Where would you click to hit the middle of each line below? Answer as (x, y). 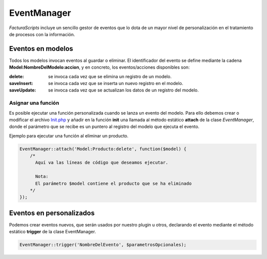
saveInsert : (21, 84)
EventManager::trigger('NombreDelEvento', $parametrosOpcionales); (103, 245)
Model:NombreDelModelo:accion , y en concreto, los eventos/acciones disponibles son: (99, 67)
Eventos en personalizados (52, 213)
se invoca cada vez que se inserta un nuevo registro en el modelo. (116, 84)
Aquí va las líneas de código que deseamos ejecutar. (102, 163)
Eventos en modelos (41, 49)
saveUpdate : (23, 90)
